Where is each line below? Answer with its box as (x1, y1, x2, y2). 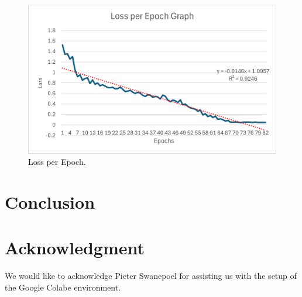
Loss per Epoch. (28, 156, 86, 168)
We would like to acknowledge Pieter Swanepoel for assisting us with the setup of (5, 270, 297, 282)
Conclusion (5, 190, 95, 214)
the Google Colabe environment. (5, 281, 121, 293)
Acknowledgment (5, 236, 145, 260)
